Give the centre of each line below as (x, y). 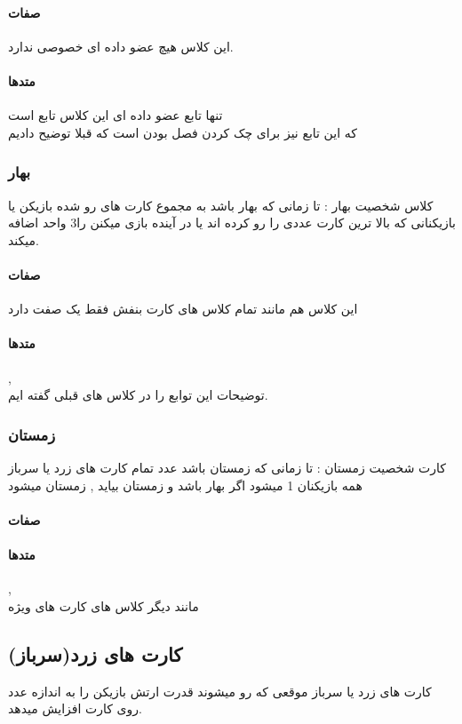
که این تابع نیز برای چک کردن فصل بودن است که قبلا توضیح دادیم (183, 132)
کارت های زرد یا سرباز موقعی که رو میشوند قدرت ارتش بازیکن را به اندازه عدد (220, 691)
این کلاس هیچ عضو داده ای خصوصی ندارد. (121, 46)
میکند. (24, 239)
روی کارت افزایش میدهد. (75, 708)
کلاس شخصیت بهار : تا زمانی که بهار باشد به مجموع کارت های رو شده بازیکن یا (221, 205)
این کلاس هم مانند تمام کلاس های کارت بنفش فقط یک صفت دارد (183, 309)
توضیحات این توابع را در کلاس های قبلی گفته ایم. (138, 395)
